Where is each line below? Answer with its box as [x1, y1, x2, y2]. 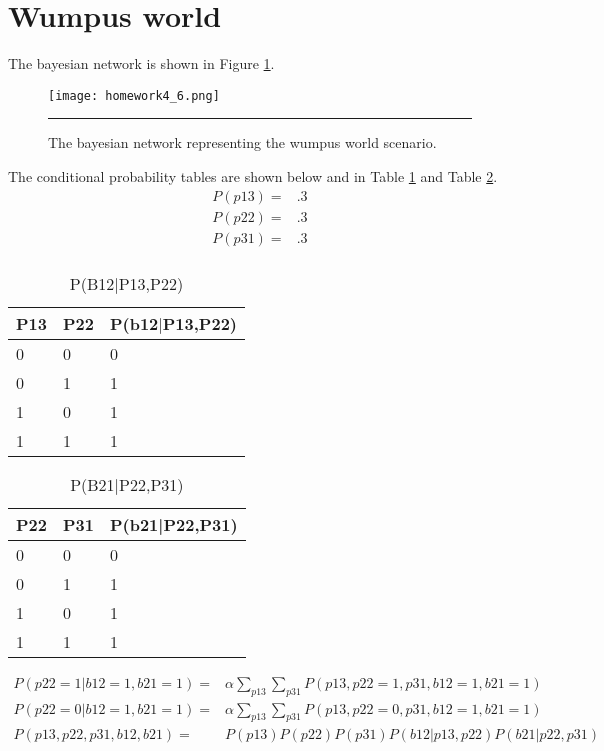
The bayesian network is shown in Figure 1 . [8, 53, 275, 74]
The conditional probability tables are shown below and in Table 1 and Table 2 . [8, 165, 498, 186]
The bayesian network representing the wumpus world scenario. [48, 132, 437, 153]
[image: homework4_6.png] [48, 88, 220, 103]
